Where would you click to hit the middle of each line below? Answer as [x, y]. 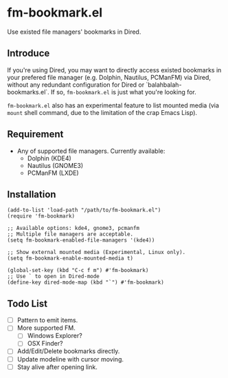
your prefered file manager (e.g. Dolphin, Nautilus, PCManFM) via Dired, [109, 77]
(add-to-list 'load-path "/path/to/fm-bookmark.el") [84, 210]
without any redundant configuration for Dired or [76, 85]
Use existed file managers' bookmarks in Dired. [74, 32]
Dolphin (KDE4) [49, 158]
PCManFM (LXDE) [53, 173]
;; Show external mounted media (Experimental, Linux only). [96, 253]
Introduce [28, 53]
